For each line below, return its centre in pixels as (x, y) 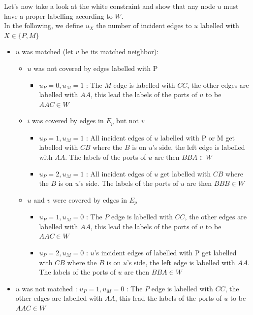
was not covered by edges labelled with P (96, 68)
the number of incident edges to (144, 25)
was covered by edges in (68, 121)
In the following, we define (44, 25)
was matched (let (47, 52)
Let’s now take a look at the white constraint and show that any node (110, 6)
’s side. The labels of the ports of (129, 183)
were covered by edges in (90, 199)
